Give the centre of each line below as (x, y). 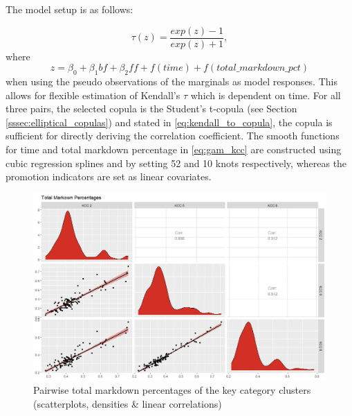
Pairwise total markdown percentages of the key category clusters (172, 389)
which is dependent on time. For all (266, 95)
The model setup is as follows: (70, 9)
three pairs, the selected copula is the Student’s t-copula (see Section (151, 109)
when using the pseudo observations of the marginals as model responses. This (172, 81)
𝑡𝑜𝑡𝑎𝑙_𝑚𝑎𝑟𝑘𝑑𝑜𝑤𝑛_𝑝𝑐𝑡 (259, 68)
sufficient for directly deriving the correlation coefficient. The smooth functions (173, 136)
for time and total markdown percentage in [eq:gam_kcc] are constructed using (174, 149)
